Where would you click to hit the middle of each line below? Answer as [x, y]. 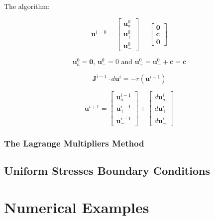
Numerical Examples [77, 207]
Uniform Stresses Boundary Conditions [107, 171]
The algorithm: [27, 6]
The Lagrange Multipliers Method [74, 143]
